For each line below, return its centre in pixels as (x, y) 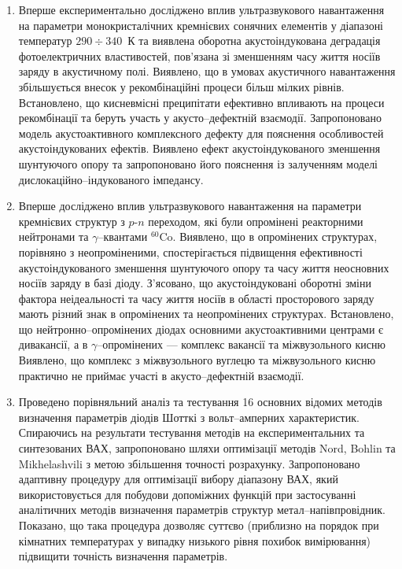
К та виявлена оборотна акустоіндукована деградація (254, 41)
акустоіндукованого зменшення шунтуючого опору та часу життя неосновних (204, 267)
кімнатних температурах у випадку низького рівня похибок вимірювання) (195, 540)
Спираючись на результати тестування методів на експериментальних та (192, 432)
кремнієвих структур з (72, 221)
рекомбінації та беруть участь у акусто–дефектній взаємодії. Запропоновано (200, 118)
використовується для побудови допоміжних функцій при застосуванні (187, 494)
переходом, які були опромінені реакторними (256, 221)
